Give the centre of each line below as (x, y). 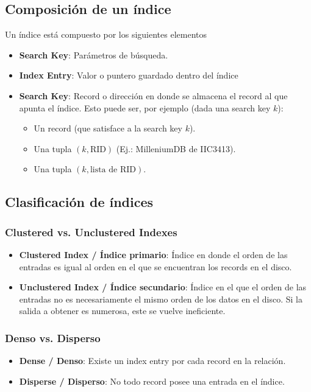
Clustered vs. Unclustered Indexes (91, 232)
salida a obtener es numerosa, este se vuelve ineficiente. (122, 311)
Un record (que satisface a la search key (108, 128)
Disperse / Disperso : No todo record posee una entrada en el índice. (152, 381)
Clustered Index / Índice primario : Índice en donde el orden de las (153, 254)
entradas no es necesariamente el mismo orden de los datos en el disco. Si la (161, 299)
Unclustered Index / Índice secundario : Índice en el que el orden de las (163, 287)
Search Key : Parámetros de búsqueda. (94, 54)
